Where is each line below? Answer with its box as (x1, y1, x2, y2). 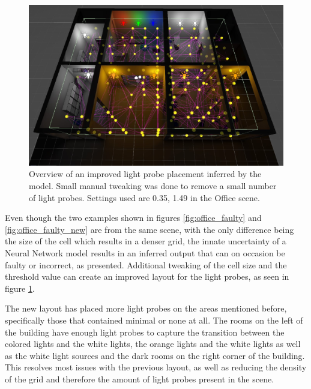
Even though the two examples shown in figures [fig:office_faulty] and (5, 211, 262, 224)
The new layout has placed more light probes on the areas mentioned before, (5, 302, 287, 315)
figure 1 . (5, 282, 35, 294)
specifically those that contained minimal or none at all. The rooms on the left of (5, 314, 303, 327)
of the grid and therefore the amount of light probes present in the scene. (5, 372, 274, 385)
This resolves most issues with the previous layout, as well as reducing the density (5, 361, 307, 373)
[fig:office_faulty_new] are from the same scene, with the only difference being (5, 223, 294, 235)
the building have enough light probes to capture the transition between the (5, 325, 285, 338)
